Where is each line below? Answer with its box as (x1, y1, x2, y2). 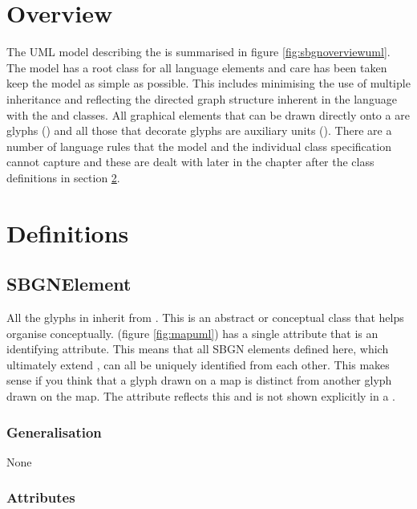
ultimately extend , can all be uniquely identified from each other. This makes (6, 356, 390, 373)
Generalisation (6, 421, 102, 442)
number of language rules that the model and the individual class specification (6, 137, 391, 154)
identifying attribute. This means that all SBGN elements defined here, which (6, 340, 389, 357)
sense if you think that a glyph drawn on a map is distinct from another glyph (6, 372, 392, 389)
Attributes (6, 487, 75, 507)
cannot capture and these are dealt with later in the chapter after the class (6, 153, 374, 170)
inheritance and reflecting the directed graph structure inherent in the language (6, 90, 397, 107)
